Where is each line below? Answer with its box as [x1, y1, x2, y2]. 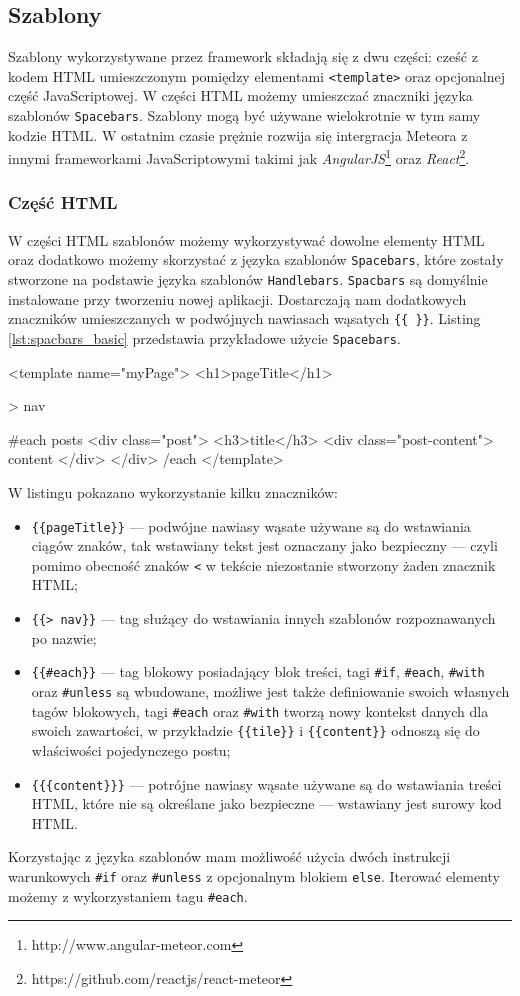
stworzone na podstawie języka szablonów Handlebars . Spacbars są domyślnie [8, 269, 488, 290]
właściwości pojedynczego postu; [31, 739, 231, 760]
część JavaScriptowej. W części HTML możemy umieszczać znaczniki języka [8, 85, 473, 106]
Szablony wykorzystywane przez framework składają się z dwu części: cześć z [8, 46, 478, 67]
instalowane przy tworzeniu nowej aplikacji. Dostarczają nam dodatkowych [8, 288, 467, 309]
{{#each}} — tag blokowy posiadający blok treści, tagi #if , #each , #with [31, 661, 485, 682]
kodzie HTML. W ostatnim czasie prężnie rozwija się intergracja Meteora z [8, 124, 468, 145]
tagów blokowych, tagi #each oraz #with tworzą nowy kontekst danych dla [31, 700, 489, 721]
